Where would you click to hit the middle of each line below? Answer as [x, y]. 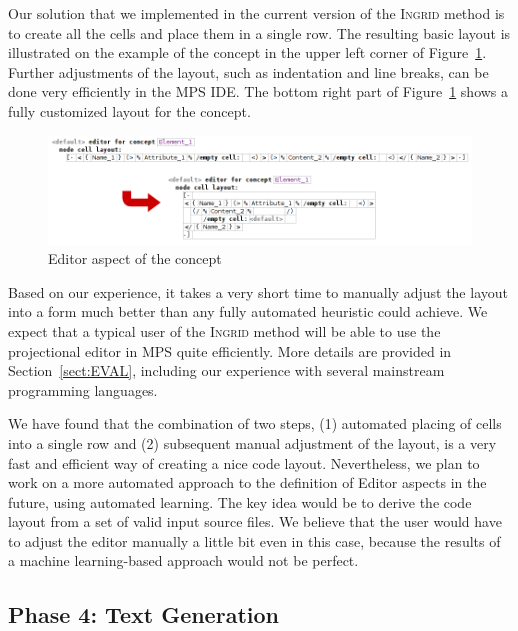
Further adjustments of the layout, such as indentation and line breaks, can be [248, 71]
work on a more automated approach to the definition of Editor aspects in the [247, 482]
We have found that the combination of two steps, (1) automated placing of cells [255, 423]
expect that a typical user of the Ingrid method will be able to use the [224, 330]
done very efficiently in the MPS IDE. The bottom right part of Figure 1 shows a [258, 91]
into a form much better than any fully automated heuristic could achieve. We [248, 311]
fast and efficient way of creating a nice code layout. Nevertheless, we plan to [244, 462]
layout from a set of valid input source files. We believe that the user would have [255, 521]
